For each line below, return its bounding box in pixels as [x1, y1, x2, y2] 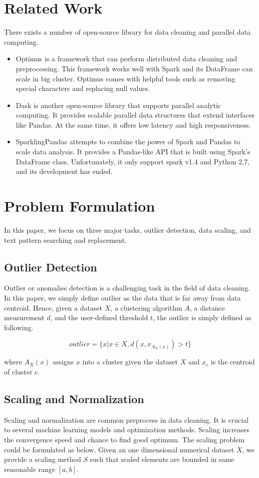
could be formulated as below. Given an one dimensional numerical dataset [4, 444, 234, 454]
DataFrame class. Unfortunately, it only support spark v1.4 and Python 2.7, [16, 156, 250, 166]
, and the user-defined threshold [50, 312, 148, 323]
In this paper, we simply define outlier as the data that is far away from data [4, 292, 241, 303]
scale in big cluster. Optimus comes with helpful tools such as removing [16, 73, 235, 83]
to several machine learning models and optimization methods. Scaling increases [4, 424, 250, 435]
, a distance [189, 302, 225, 313]
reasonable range [4, 463, 56, 474]
